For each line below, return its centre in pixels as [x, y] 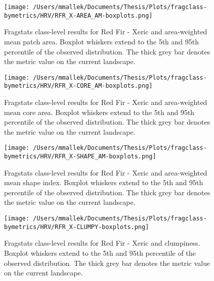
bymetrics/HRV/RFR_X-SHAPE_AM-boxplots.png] [80, 157]
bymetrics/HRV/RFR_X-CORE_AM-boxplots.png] [78, 86]
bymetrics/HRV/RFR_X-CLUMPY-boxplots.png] [77, 227]
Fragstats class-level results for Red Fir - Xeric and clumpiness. [102, 243]
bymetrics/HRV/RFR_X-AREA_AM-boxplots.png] [78, 15]
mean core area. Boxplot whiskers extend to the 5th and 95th [99, 112]
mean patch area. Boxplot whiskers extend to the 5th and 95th [102, 41]
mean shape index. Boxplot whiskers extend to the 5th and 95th [104, 182]
